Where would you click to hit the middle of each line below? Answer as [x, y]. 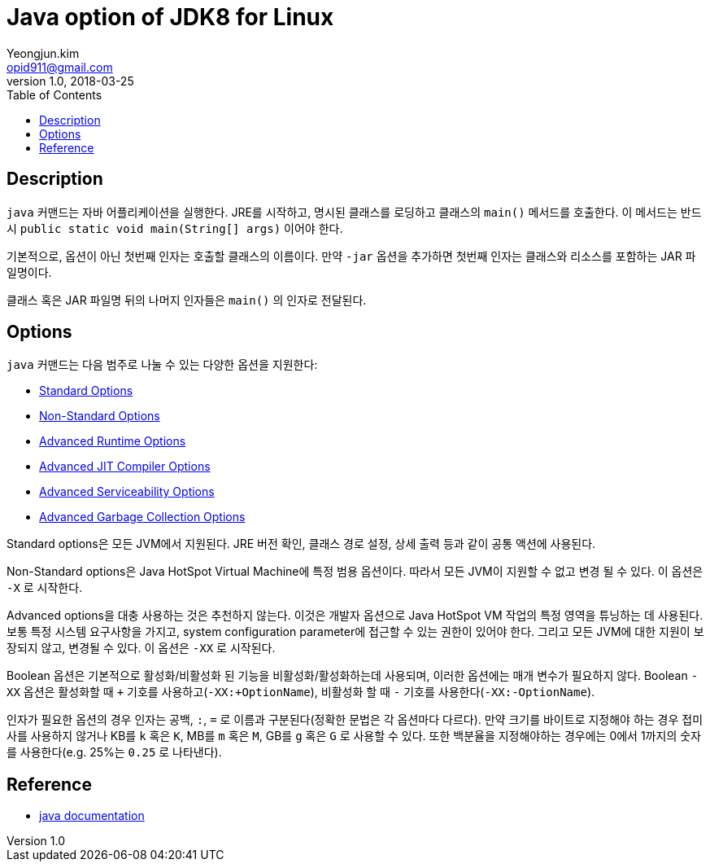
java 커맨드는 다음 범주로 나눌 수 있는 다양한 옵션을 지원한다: [162, 365]
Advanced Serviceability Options [127, 492]
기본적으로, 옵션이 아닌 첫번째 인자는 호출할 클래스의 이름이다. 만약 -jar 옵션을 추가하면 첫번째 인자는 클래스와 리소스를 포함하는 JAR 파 [351, 256]
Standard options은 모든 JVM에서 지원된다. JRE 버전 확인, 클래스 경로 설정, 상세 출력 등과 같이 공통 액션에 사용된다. [301, 544]
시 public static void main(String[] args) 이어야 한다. [175, 228]
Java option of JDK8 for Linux [170, 17]
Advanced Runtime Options [113, 441]
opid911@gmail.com [60, 67]
